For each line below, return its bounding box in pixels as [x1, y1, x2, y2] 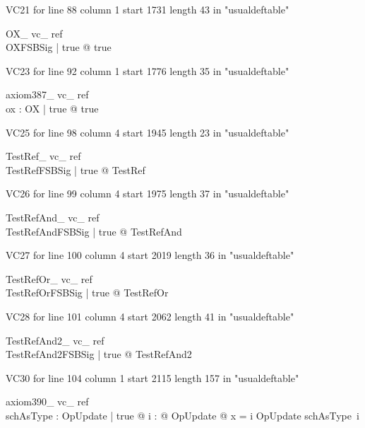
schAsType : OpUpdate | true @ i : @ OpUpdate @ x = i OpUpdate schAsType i [6, 407, 359, 422]
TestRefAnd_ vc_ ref [6, 209, 100, 224]
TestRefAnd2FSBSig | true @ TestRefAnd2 [6, 347, 192, 362]
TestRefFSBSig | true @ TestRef [6, 162, 145, 177]
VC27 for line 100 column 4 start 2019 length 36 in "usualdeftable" [6, 248, 294, 262]
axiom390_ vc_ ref [6, 394, 89, 409]
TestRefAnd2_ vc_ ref [6, 332, 104, 347]
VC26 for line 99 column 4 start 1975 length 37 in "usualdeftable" [6, 186, 289, 201]
